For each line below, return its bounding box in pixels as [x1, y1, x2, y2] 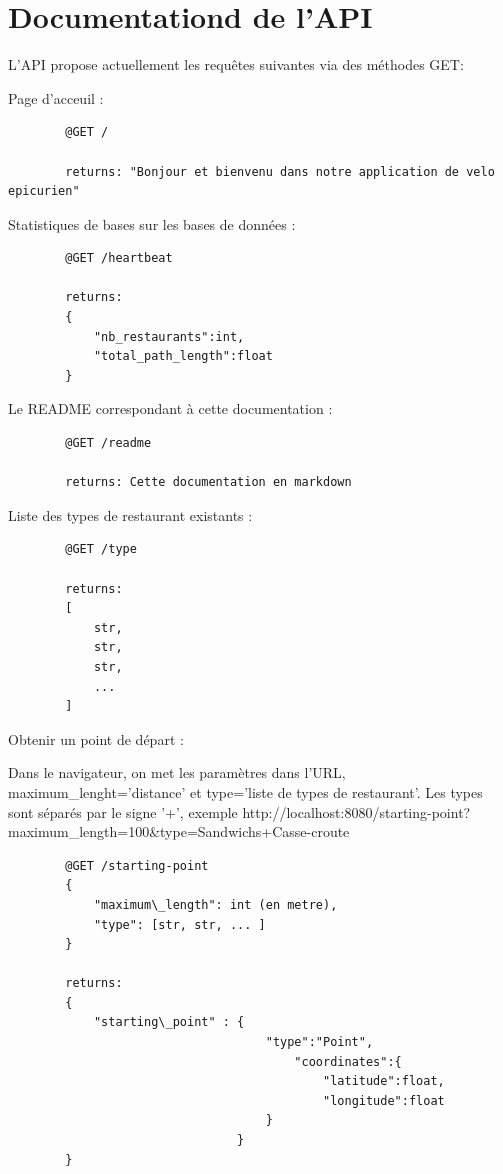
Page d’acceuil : [8, 87, 104, 108]
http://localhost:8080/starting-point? [242, 801, 471, 822]
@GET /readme [65, 436, 152, 451]
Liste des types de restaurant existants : [8, 504, 253, 525]
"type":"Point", [265, 1035, 374, 1050]
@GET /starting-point [65, 858, 209, 873]
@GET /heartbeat [65, 251, 173, 266]
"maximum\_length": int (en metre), [93, 897, 338, 912]
